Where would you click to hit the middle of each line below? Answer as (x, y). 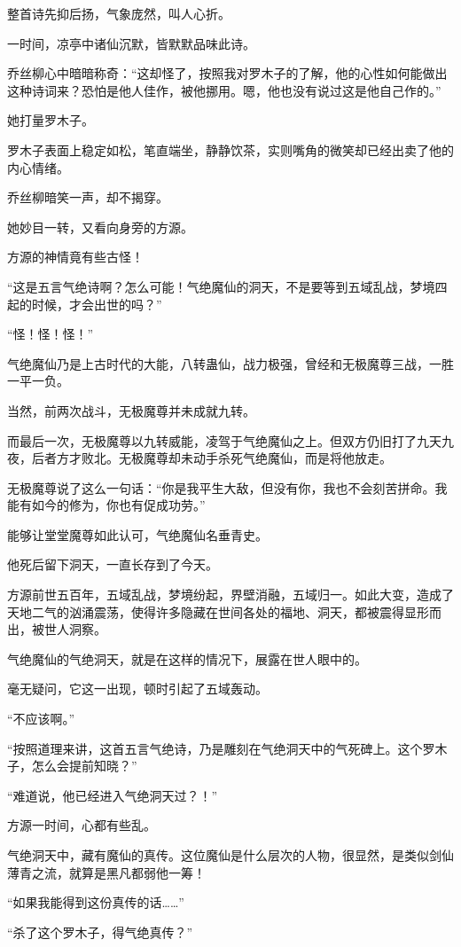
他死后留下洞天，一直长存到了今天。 (113, 564)
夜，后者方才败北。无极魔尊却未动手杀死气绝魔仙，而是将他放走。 (199, 458)
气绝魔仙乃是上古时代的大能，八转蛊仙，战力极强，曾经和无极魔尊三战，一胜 (230, 363)
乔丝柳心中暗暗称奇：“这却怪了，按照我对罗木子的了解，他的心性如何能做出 (227, 73)
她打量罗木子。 (51, 120)
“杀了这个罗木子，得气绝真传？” (100, 931)
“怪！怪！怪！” (51, 334)
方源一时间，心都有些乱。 (82, 825)
